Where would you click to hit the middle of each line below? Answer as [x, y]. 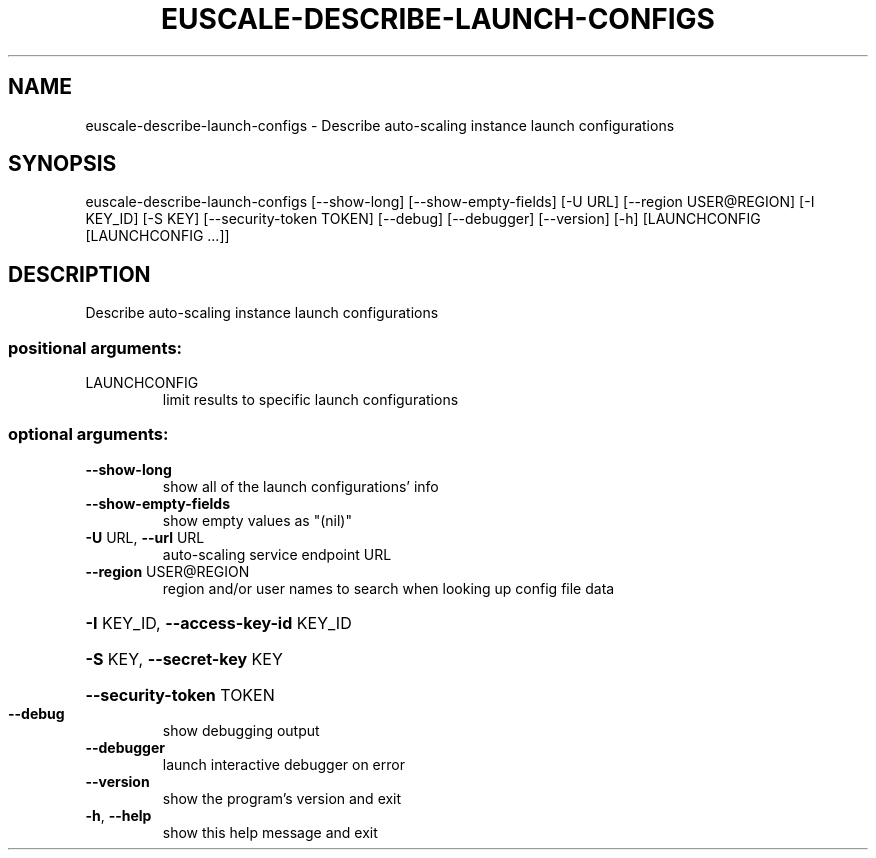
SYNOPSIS [62, 164]
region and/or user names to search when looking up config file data [388, 588]
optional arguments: [88, 434]
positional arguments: [95, 347]
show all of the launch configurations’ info [300, 486]
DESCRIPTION [79, 274]
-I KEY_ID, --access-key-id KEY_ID [218, 622]
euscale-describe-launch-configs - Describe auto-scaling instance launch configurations [380, 125]
